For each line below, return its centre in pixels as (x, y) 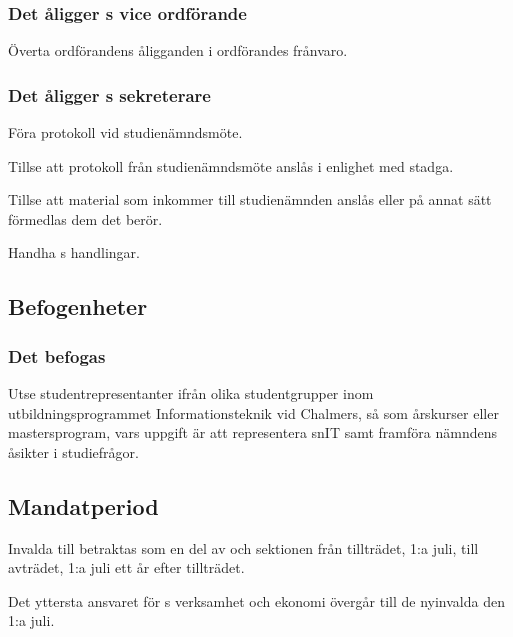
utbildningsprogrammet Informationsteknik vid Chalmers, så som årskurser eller (253, 412)
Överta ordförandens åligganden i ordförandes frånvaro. (178, 50)
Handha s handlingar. (74, 252)
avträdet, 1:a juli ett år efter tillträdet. (126, 567)
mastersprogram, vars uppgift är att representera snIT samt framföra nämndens (252, 432)
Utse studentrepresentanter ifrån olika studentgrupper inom (191, 393)
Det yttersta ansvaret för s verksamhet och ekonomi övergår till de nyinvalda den (256, 600)
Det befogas (57, 355)
